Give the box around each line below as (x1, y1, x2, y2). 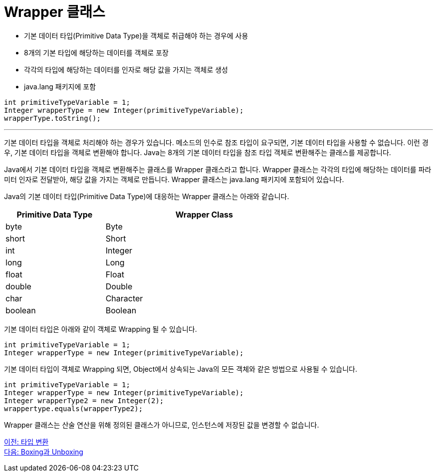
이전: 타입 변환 (4, 437, 49, 446)
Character (105, 293, 143, 303)
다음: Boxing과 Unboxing (4, 447, 83, 456)
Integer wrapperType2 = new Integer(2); (4, 396, 164, 405)
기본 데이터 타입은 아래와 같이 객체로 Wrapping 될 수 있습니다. (4, 324, 197, 333)
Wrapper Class (175, 209, 233, 220)
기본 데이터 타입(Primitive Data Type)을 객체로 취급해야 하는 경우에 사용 (24, 31, 248, 40)
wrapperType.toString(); (4, 114, 101, 122)
